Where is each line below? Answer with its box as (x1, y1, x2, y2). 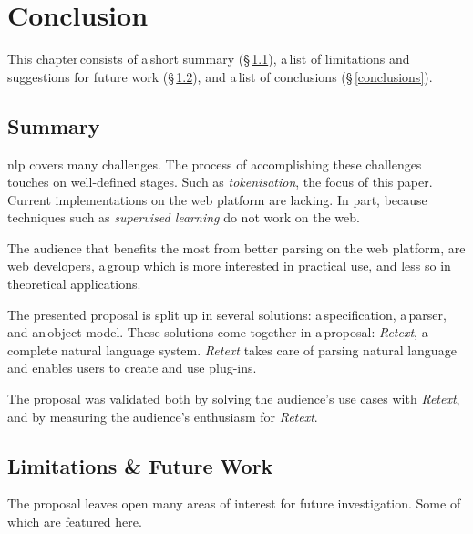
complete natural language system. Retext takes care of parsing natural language (7, 340, 457, 359)
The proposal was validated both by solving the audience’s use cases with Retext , (7, 389, 460, 408)
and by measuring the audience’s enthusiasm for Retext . (7, 406, 318, 426)
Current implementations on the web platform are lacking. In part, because (7, 190, 427, 209)
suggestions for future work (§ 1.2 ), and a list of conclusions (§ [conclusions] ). (7, 67, 433, 86)
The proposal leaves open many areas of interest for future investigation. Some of (7, 494, 461, 513)
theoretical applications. (7, 274, 141, 293)
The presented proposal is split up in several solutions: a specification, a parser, (7, 304, 447, 323)
